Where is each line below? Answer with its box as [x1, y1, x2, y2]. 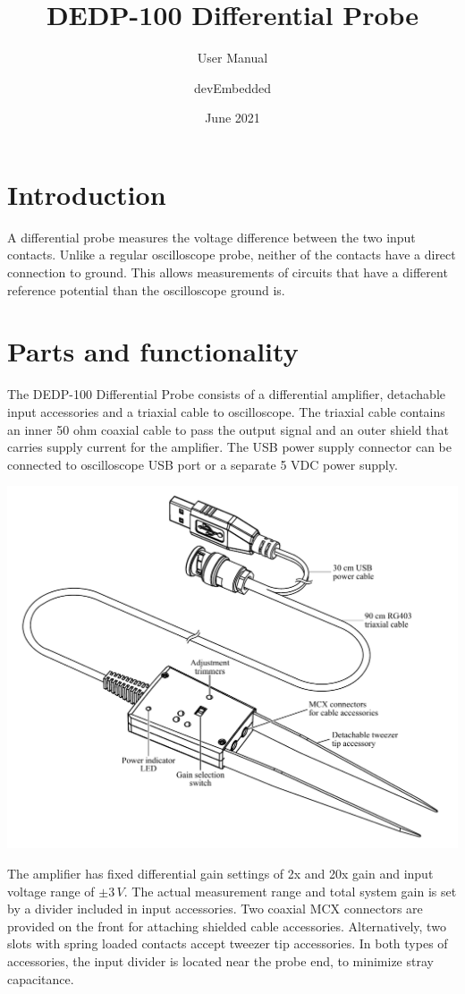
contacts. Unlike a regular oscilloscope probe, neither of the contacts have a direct [7, 245, 456, 264]
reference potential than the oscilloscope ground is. [7, 280, 285, 299]
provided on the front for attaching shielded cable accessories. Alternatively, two [7, 916, 446, 935]
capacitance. [7, 969, 74, 988]
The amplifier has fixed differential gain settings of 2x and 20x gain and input [7, 863, 434, 882]
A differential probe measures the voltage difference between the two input [7, 227, 416, 246]
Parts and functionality [7, 333, 299, 370]
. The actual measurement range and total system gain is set [123, 881, 457, 900]
